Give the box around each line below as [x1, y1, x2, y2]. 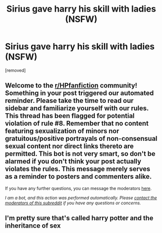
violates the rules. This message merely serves [5, 165, 151, 173]
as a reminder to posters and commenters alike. [5, 172, 152, 181]
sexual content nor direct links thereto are [5, 142, 134, 150]
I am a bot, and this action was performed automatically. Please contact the [5, 195, 157, 200]
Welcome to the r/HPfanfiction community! [5, 82, 138, 90]
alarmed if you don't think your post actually [5, 157, 142, 166]
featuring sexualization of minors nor [5, 127, 119, 135]
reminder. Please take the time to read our [5, 97, 134, 105]
